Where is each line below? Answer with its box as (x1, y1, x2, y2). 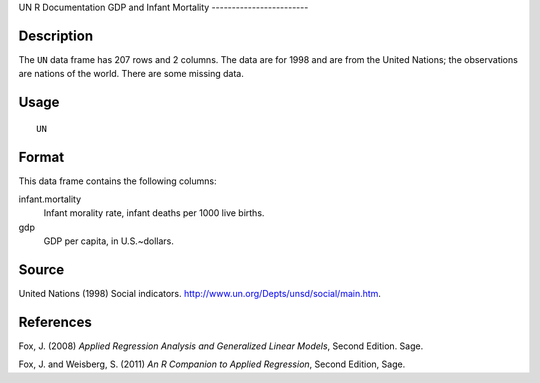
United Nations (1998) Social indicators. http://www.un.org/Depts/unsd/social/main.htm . (18, 288, 382, 300)
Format (18, 148, 65, 165)
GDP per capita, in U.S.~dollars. (43, 235, 174, 247)
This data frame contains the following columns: (18, 175, 217, 187)
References (18, 313, 92, 330)
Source (18, 261, 65, 278)
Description (18, 27, 94, 44)
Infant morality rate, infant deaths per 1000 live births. (43, 207, 265, 219)
